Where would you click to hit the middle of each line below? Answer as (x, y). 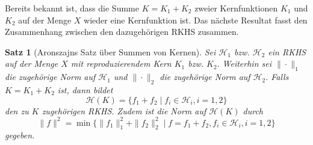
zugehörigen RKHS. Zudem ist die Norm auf (124, 110)
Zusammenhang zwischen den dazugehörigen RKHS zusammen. (122, 32)
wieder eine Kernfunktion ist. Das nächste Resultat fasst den (196, 20)
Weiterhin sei (247, 63)
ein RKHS (287, 51)
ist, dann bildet (85, 89)
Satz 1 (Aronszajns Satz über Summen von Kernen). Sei (110, 51)
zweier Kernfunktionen (236, 8)
